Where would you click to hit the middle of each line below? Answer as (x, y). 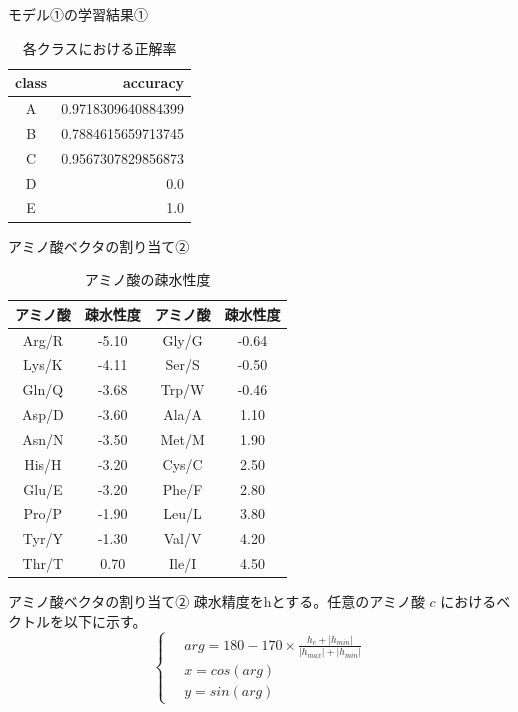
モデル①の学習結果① (78, 14)
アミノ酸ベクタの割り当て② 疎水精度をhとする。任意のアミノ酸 (216, 601)
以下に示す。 (105, 620)
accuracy (153, 82)
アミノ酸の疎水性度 (147, 279)
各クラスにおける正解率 (99, 47)
